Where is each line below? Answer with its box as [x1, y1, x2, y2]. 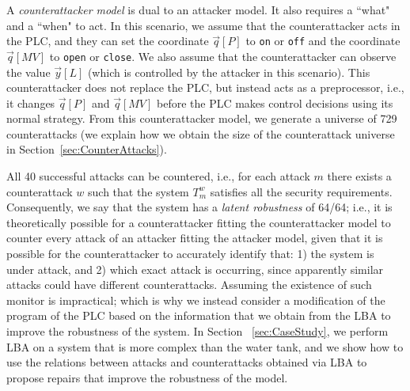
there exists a [327, 168, 392, 184]
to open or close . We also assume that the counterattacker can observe [49, 47, 397, 64]
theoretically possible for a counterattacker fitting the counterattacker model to [6, 214, 391, 230]
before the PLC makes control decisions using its [157, 94, 393, 111]
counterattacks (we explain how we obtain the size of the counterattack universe [6, 125, 395, 142]
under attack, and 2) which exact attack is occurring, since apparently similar [6, 260, 384, 277]
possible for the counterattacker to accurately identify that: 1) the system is [6, 245, 374, 262]
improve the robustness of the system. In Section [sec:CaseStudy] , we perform [6, 323, 389, 339]
